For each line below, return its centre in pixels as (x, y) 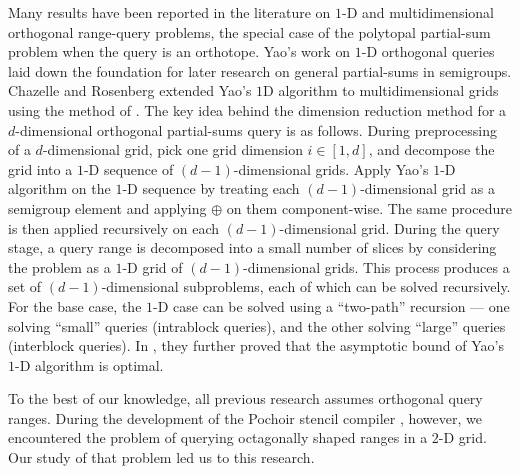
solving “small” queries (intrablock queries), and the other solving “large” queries (257, 325)
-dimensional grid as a (427, 188)
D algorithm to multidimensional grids (381, 90)
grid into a (40, 168)
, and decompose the (431, 149)
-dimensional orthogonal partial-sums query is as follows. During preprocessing (256, 129)
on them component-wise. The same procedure (369, 207)
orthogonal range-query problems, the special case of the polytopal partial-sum (249, 31)
